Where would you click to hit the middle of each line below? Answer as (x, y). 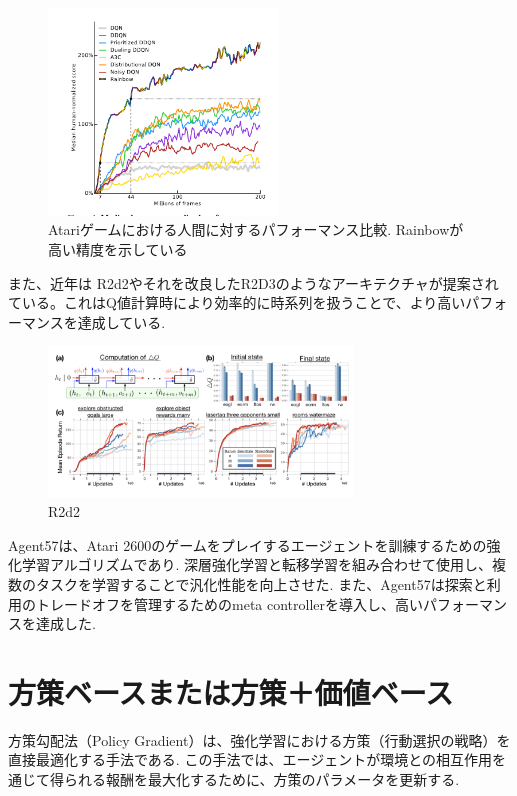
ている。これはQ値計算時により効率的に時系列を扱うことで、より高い (237, 302)
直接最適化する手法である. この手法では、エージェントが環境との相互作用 (250, 759)
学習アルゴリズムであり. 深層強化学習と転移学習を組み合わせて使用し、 (256, 564)
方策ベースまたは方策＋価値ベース (231, 691)
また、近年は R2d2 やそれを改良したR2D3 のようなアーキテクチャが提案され (253, 282)
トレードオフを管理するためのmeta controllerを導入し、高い (229, 603)
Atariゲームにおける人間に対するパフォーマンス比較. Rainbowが (256, 229)
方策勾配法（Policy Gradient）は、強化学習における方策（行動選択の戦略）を (259, 739)
